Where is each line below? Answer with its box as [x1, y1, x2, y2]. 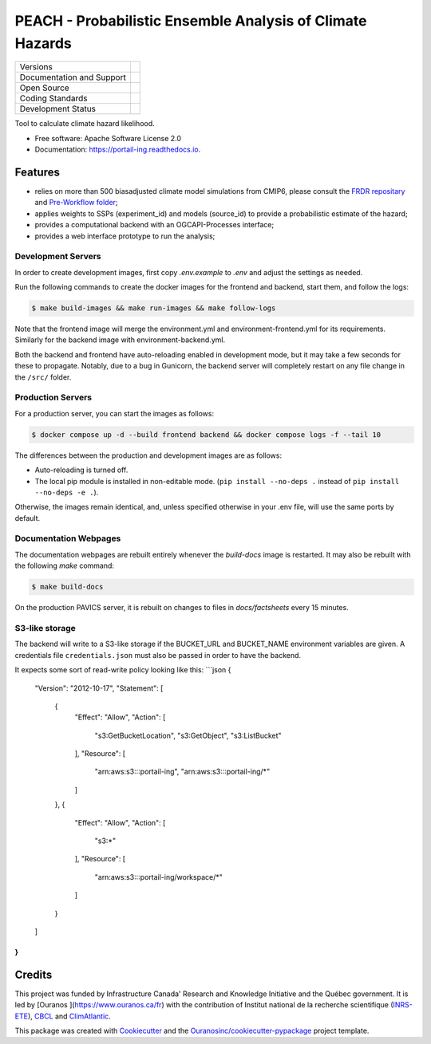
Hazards [14, 34, 72, 52]
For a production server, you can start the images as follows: [14, 408, 215, 418]
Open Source [19, 82, 69, 93]
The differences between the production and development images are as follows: [14, 451, 283, 460]
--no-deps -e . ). [34, 487, 99, 497]
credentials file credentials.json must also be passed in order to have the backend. [14, 650, 302, 660]
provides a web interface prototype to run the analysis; [34, 231, 215, 241]
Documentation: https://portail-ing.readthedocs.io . [34, 144, 201, 155]
